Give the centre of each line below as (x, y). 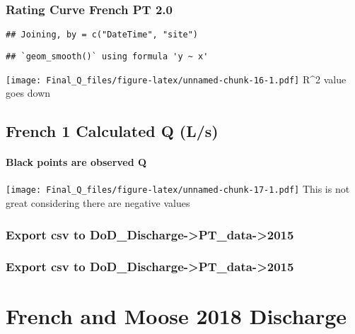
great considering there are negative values (98, 203)
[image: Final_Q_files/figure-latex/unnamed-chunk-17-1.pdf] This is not (178, 189)
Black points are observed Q (76, 162)
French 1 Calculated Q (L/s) (112, 131)
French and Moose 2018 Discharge (176, 316)
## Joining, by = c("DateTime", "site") (102, 35)
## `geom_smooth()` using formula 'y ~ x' (107, 56)
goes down (28, 93)
